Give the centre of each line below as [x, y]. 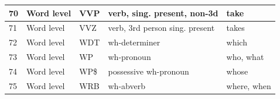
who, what [245, 57]
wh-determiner [134, 42]
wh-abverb [127, 85]
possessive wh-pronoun [148, 71]
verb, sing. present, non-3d [163, 13]
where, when [249, 85]
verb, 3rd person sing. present [161, 28]
